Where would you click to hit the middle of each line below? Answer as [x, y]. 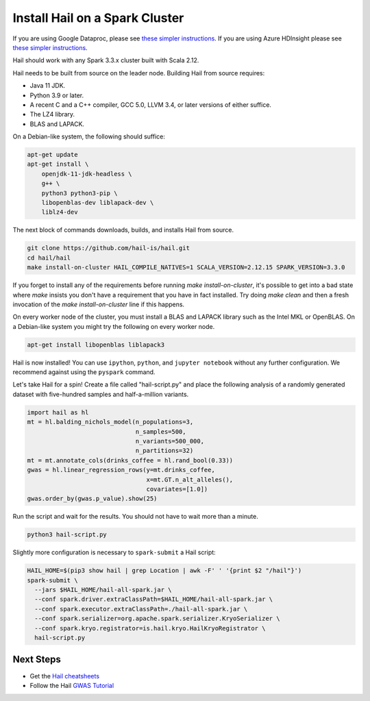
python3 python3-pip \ [79, 193]
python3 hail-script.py [67, 535]
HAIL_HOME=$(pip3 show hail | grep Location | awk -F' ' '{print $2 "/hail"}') [164, 571]
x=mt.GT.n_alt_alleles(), [190, 479]
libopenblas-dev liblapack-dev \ [98, 202]
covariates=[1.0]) [177, 489]
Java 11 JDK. [48, 86]
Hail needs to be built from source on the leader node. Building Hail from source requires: [139, 73]
